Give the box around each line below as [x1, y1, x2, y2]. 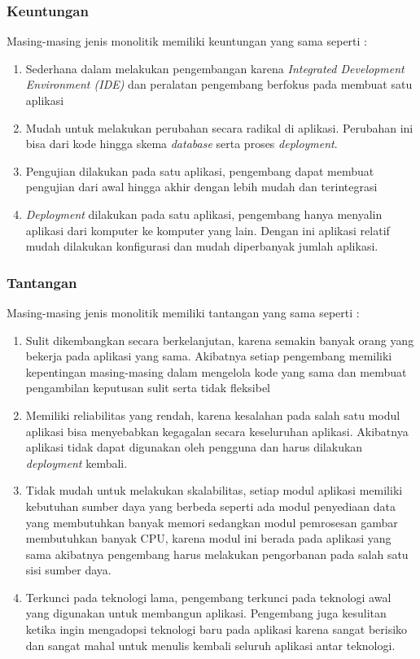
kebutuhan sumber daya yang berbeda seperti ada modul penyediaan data [25, 497, 396, 514]
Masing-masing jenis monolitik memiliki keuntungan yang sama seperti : [7, 33, 368, 50]
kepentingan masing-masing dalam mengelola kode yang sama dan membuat [25, 363, 407, 380]
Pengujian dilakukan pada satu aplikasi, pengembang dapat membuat [25, 162, 374, 179]
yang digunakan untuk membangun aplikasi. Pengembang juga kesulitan [25, 604, 387, 622]
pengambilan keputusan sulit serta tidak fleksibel [25, 379, 271, 396]
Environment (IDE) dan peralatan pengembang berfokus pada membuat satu [25, 76, 413, 93]
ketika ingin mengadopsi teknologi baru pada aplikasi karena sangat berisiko [25, 621, 408, 638]
